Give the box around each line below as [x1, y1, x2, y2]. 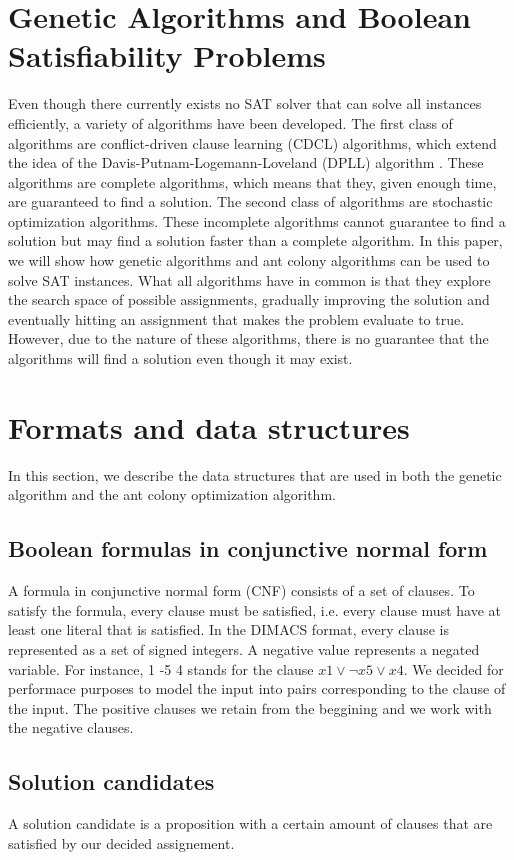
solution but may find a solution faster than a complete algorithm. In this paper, [8, 230, 503, 251]
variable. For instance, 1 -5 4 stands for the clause [8, 658, 314, 679]
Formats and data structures [8, 406, 410, 447]
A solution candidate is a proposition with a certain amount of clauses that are [8, 813, 493, 834]
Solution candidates [8, 766, 215, 797]
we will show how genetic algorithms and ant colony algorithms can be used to [8, 250, 490, 271]
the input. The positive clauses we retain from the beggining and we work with [8, 697, 492, 718]
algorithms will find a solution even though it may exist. [8, 348, 353, 369]
